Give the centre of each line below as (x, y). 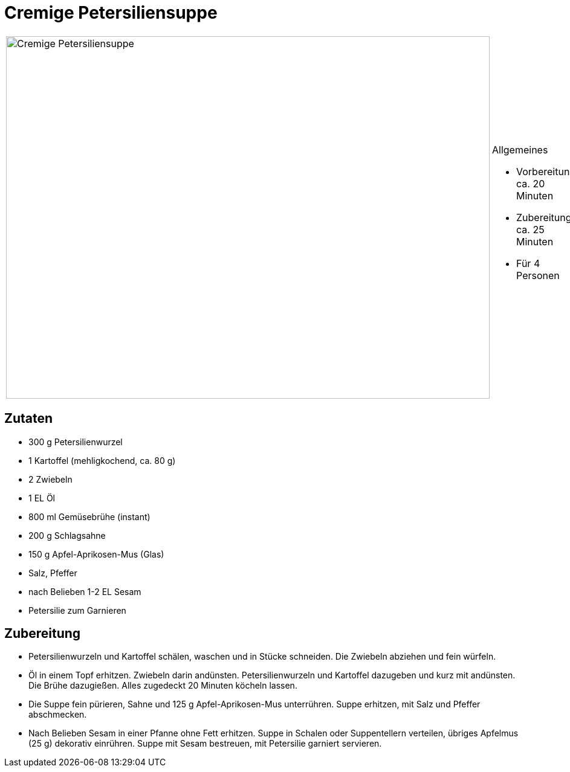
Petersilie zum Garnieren (77, 610)
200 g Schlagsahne (67, 535)
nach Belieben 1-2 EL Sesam (85, 591)
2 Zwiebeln (50, 479)
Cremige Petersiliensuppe (111, 13)
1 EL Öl (42, 498)
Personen (538, 275)
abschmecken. (58, 715)
